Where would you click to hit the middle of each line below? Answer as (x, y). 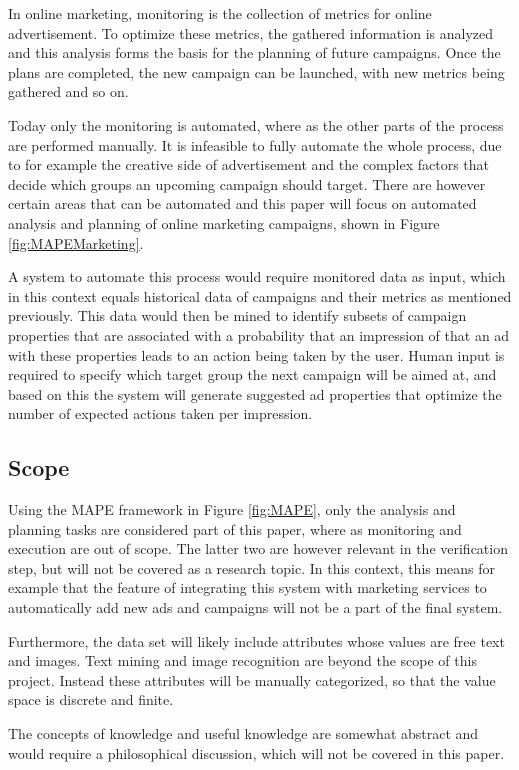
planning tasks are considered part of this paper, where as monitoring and (235, 528)
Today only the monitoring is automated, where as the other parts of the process (256, 124)
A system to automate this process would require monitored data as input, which (257, 276)
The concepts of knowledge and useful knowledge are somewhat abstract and (243, 733)
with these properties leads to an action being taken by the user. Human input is (256, 354)
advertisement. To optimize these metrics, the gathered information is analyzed (250, 32)
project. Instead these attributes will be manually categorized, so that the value (252, 679)
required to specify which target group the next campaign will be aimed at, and (252, 374)
